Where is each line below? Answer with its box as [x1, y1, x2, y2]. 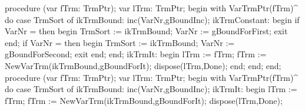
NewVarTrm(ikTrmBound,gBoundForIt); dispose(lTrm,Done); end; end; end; [5, 59, 281, 71]
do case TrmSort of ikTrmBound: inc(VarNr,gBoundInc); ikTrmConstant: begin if [5, 13, 300, 25]
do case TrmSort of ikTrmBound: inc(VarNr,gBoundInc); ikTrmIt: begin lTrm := [5, 83, 297, 95]
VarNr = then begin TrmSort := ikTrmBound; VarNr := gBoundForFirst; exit [5, 25, 288, 37]
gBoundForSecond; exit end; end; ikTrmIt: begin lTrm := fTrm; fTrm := [5, 48, 267, 60]
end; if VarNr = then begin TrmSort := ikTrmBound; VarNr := [5, 36, 235, 48]
